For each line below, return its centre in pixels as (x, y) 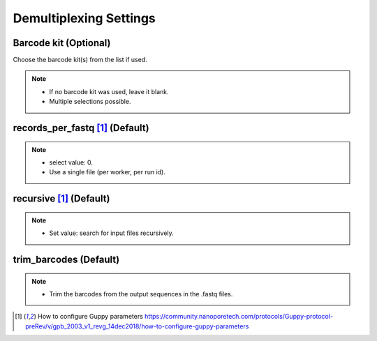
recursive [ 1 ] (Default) (61, 199)
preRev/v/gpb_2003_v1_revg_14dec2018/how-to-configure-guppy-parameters (137, 326)
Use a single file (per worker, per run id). (107, 172)
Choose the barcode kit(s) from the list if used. (80, 60)
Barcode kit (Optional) (62, 43)
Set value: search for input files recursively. (111, 233)
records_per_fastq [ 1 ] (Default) (81, 128)
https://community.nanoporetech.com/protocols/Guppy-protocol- (239, 317)
